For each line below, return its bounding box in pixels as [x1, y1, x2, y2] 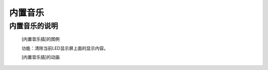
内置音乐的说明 [9, 22, 58, 30]
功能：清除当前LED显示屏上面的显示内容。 [21, 45, 109, 51]
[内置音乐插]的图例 [21, 36, 60, 42]
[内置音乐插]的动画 [21, 54, 60, 60]
